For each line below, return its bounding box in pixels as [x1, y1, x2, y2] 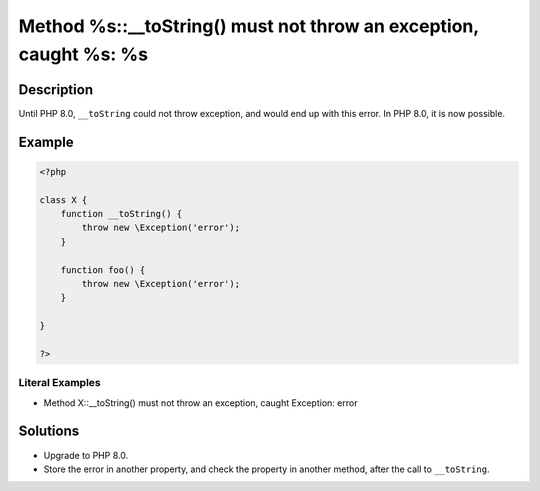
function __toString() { [60, 208, 183, 220]
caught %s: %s [18, 43, 149, 65]
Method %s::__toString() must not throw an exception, [18, 15, 479, 37]
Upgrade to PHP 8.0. [43, 449, 129, 461]
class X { [39, 194, 88, 205]
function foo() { [60, 264, 146, 275]
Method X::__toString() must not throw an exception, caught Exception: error [43, 396, 358, 409]
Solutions [18, 423, 80, 440]
